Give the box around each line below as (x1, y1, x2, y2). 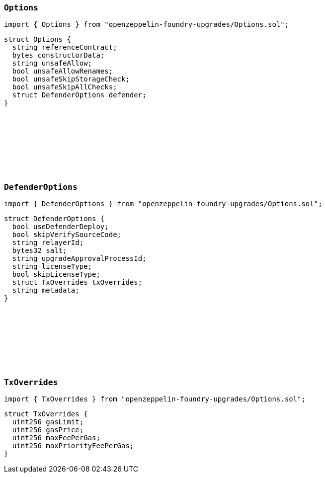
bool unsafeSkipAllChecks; (12, 83, 117, 91)
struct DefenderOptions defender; (12, 91, 147, 99)
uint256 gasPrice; (12, 425, 84, 434)
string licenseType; (12, 262, 92, 271)
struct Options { (4, 35, 71, 44)
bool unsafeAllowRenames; (12, 67, 113, 76)
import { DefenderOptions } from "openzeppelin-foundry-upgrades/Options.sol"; (4, 200, 323, 208)
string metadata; (12, 286, 80, 295)
